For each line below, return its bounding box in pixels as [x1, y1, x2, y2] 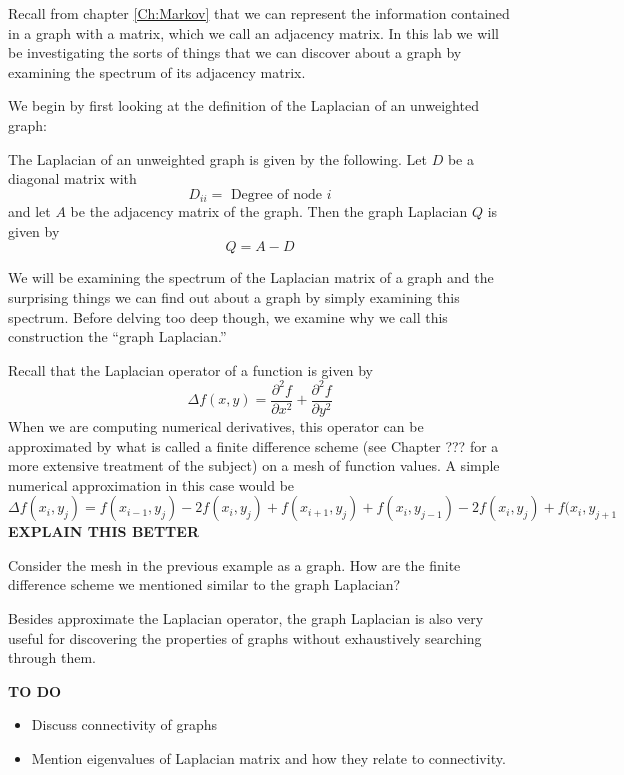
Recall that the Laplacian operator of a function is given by [8, 359, 373, 380]
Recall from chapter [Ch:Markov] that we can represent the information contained [8, 3, 510, 23]
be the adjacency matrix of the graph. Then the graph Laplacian [70, 201, 468, 222]
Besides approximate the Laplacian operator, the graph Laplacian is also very [8, 608, 484, 629]
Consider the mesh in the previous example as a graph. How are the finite [8, 554, 461, 575]
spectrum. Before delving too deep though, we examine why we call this [8, 306, 448, 327]
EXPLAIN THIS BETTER [8, 521, 199, 542]
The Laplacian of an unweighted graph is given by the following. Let [8, 148, 427, 169]
